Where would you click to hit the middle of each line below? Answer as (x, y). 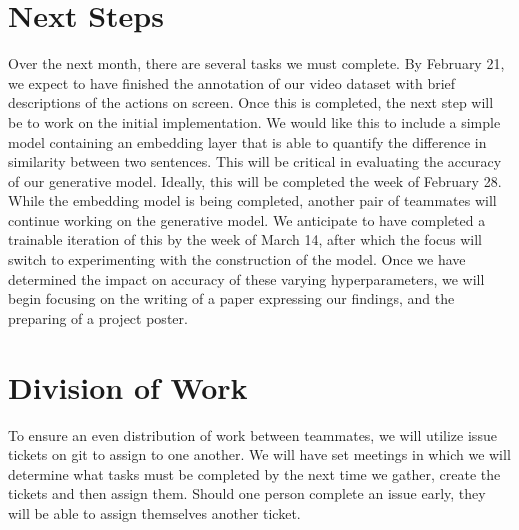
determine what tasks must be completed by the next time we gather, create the (254, 473)
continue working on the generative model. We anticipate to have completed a (247, 219)
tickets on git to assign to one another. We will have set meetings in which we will (259, 454)
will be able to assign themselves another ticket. (154, 512)
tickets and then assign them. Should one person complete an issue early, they (247, 493)
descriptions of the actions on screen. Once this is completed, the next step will (251, 102)
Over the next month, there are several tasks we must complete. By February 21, (256, 63)
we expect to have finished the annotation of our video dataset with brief (232, 82)
